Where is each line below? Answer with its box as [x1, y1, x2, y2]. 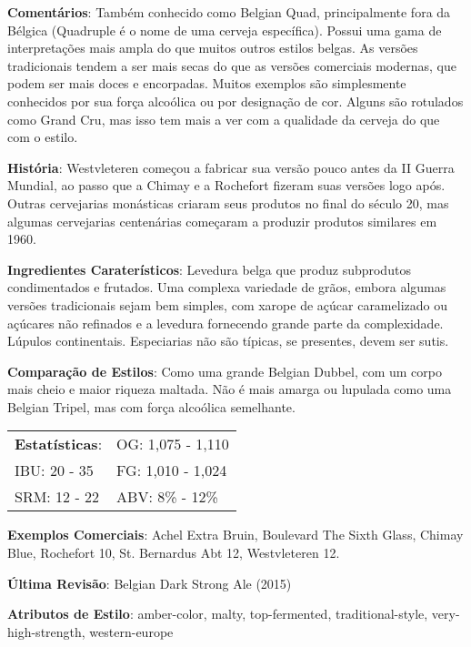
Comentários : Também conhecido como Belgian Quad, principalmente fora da [7, 3, 451, 21]
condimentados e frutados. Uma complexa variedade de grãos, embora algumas [7, 278, 446, 297]
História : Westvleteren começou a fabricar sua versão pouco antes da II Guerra [7, 157, 455, 177]
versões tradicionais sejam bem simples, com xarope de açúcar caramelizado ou [7, 295, 447, 314]
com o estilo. [7, 127, 78, 147]
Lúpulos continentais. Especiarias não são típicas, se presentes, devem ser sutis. [7, 331, 449, 350]
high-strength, [7, 622, 85, 641]
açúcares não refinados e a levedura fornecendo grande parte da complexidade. [7, 313, 444, 332]
